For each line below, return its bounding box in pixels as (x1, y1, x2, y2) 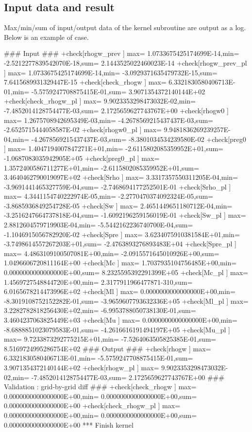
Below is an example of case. (4, 32, 89, 42)
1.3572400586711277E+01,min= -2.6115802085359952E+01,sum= (4, 162, 199, 173)
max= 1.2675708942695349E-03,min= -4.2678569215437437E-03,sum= (4, 115, 213, 125)
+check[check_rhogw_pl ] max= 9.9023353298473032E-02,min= (4, 96, 196, 106)
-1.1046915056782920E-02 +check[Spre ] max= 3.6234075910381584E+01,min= (4, 229, 240, 239)
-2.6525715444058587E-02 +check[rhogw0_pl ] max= (4, 124, 162, 135)
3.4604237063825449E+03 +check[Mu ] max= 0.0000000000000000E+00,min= (4, 315, 237, 325)
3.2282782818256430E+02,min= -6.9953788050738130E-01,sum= (4, 305, 196, 315)
